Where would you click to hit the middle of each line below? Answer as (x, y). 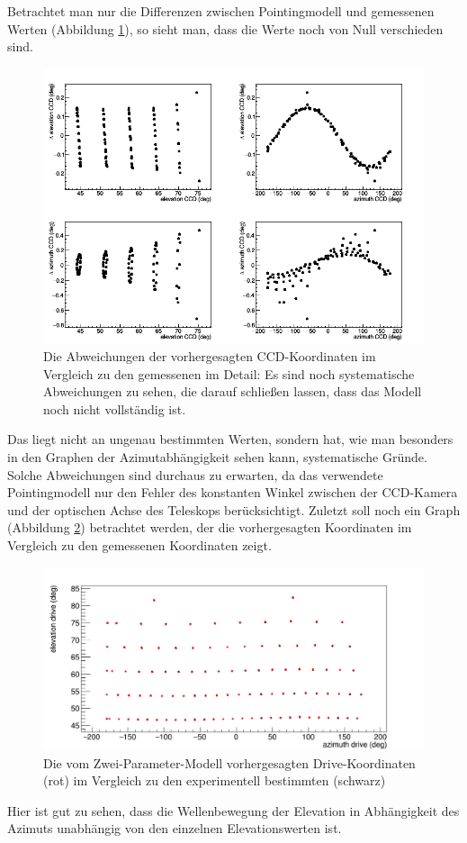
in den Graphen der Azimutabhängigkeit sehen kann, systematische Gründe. (217, 457)
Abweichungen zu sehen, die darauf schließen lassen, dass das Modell (233, 391)
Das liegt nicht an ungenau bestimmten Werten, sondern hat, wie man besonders (230, 439)
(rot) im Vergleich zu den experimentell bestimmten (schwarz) (215, 780)
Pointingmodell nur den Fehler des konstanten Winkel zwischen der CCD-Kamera (233, 492)
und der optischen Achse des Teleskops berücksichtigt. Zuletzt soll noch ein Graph (234, 509)
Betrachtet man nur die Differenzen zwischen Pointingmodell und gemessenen (221, 11)
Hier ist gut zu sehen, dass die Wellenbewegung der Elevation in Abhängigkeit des (233, 810)
